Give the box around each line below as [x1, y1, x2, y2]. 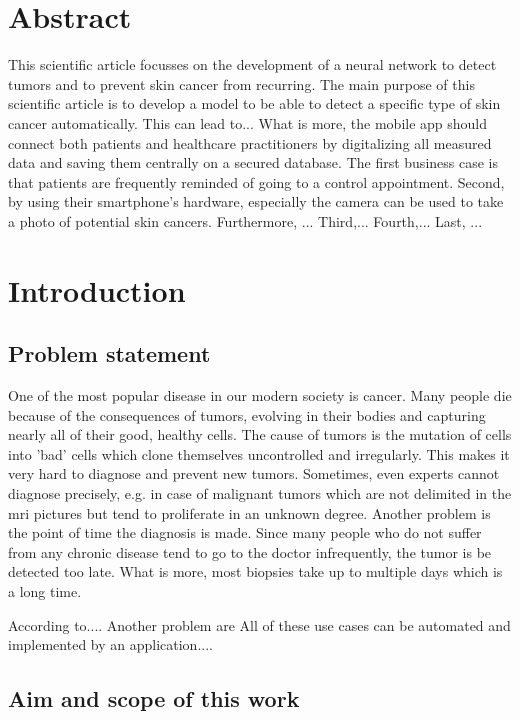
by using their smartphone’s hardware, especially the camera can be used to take [8, 191, 504, 212]
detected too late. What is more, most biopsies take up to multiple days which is [8, 561, 503, 582]
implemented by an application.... [8, 634, 213, 655]
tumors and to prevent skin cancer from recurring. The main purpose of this [8, 73, 475, 94]
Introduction [8, 269, 186, 310]
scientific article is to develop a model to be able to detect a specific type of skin [8, 93, 501, 114]
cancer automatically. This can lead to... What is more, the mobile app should [8, 112, 488, 133]
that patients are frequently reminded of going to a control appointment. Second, [8, 171, 505, 192]
